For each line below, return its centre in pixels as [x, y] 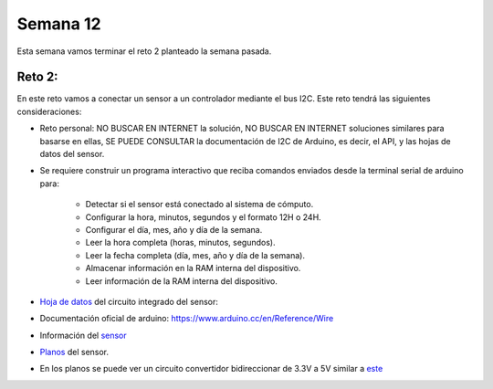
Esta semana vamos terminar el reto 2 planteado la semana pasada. [144, 51]
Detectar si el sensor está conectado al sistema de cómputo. [199, 205]
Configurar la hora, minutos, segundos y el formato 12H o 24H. [203, 217]
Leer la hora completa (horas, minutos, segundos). [180, 243]
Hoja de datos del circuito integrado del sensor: [129, 301]
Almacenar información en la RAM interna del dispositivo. [193, 268]
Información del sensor [83, 335]
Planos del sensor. [74, 352]
